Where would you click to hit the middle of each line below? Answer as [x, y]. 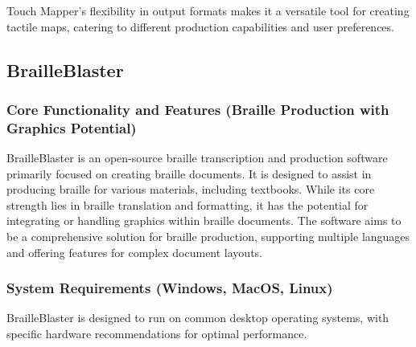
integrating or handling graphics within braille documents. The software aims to [204, 220]
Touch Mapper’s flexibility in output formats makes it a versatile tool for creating [208, 10]
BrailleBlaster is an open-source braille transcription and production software [197, 158]
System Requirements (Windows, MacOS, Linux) [170, 288]
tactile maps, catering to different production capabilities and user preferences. [200, 26]
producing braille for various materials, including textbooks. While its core [191, 189]
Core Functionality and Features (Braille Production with [198, 109]
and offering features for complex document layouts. [134, 252]
